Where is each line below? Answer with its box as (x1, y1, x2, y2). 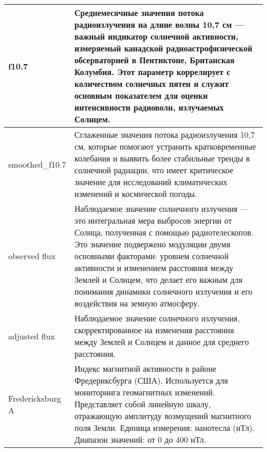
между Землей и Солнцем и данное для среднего (74, 336, 249, 348)
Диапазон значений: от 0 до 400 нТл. (74, 433, 206, 445)
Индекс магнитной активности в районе (74, 363, 217, 374)
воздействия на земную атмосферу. (74, 297, 200, 309)
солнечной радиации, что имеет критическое (74, 164, 234, 176)
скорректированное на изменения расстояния (74, 324, 234, 336)
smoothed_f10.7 (8, 158, 66, 170)
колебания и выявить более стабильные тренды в (74, 152, 250, 164)
